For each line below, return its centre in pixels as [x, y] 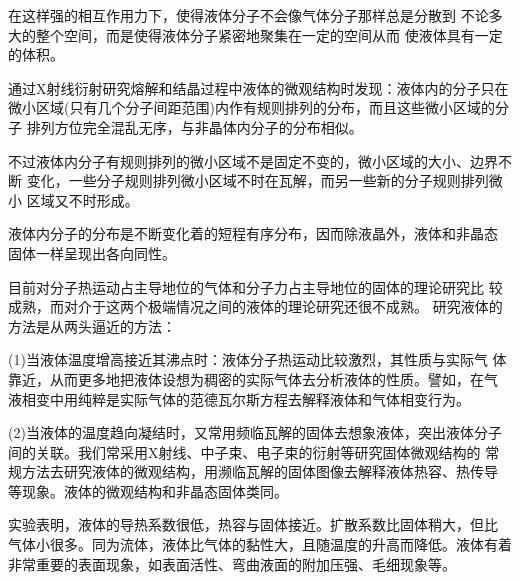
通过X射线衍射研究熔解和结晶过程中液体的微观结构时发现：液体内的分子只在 [258, 87]
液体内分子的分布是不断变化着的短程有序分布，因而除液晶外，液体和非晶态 [253, 233]
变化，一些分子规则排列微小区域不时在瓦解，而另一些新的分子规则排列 [257, 180]
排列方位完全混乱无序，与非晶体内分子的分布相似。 [194, 126]
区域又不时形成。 [82, 199]
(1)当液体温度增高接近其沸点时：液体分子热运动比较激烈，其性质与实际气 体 [257, 359]
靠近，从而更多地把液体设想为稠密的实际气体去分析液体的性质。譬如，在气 [253, 378]
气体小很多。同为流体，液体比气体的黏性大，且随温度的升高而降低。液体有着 [260, 544]
